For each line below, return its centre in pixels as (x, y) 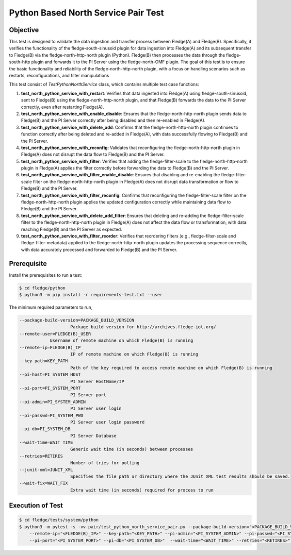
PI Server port (89, 395)
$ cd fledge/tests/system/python (59, 520)
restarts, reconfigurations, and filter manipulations (59, 76)
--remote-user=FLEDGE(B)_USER (55, 334)
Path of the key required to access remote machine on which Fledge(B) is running (171, 368)
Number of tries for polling (105, 463)
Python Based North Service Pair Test (87, 13)
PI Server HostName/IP (97, 381)
